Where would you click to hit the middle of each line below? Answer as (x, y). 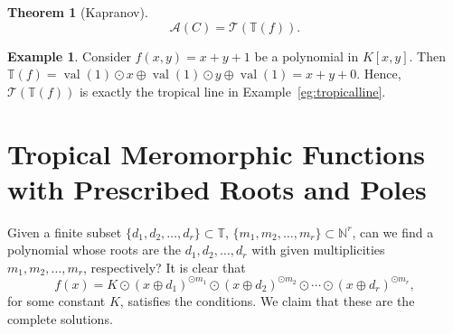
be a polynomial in (307, 56)
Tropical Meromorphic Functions (217, 153)
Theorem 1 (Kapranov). (78, 12)
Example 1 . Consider (69, 56)
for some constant (57, 300)
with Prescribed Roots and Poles (217, 188)
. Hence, (379, 74)
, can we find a (393, 232)
